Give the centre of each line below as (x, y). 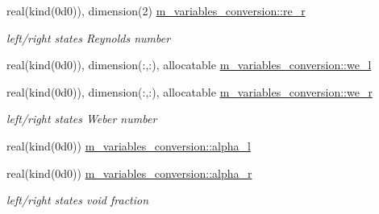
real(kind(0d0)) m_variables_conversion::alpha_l (129, 145)
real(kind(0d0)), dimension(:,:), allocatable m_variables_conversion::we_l (189, 65)
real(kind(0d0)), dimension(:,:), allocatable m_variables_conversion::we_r (189, 91)
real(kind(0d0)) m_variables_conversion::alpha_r (129, 173)
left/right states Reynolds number (89, 37)
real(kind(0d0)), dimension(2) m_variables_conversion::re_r (156, 10)
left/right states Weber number (82, 119)
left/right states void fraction (78, 200)
